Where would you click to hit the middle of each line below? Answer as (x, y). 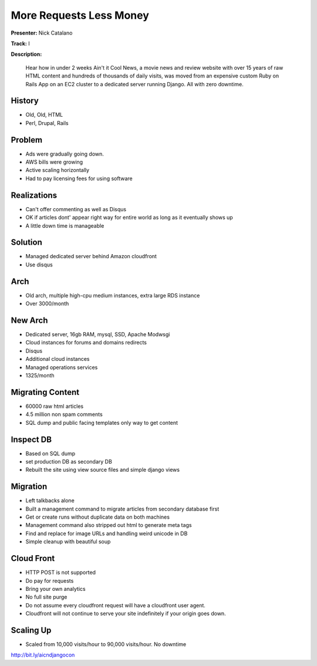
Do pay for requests (50, 580)
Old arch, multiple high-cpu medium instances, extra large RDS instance (113, 295)
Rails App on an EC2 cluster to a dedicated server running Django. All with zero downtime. (134, 84)
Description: (26, 54)
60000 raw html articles (55, 406)
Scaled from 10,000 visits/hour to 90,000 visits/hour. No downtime (106, 644)
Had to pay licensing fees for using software (79, 178)
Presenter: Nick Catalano (42, 33)
